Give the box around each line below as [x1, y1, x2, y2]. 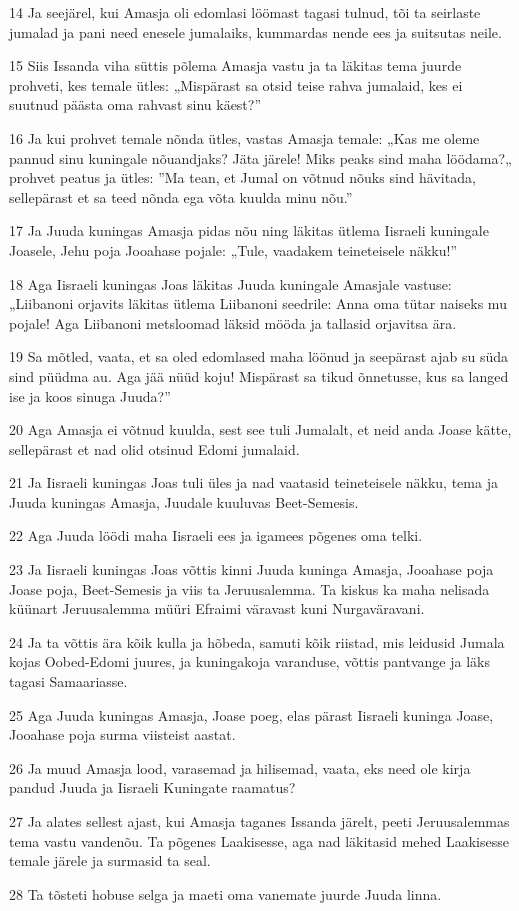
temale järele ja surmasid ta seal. [9, 850, 211, 871]
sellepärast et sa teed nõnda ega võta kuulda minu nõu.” [9, 186, 353, 207]
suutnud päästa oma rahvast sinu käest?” [9, 94, 262, 115]
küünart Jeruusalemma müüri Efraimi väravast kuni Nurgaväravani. [9, 598, 425, 619]
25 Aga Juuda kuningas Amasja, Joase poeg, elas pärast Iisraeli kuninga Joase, [9, 704, 494, 725]
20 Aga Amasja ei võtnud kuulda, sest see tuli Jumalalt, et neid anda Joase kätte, [9, 419, 512, 440]
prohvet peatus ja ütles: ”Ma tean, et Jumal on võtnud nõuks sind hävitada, [9, 167, 476, 188]
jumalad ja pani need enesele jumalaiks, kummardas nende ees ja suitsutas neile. [9, 21, 502, 42]
